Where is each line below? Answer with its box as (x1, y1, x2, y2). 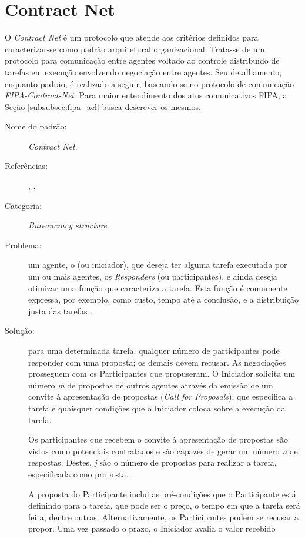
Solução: (5, 324, 35, 337)
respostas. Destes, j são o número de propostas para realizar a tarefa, (28, 456, 277, 469)
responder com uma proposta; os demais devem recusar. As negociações (28, 356, 286, 368)
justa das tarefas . (28, 304, 93, 317)
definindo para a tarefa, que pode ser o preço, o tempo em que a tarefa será (28, 499, 300, 512)
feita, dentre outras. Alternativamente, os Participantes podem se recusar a (28, 510, 299, 523)
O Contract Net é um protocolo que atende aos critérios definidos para (5, 31, 259, 44)
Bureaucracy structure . (28, 219, 109, 231)
